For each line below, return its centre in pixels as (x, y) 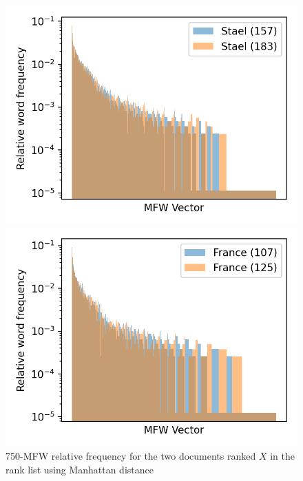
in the (282, 456)
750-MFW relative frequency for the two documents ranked (131, 456)
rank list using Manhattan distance (80, 469)
